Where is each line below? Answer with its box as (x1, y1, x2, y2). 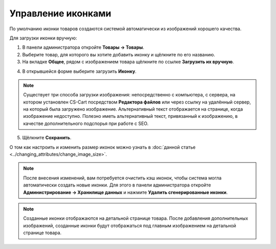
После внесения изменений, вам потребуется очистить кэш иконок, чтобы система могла (23, 175, 222, 181)
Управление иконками (9, 8, 112, 19)
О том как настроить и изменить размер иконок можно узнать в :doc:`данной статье (9, 144, 196, 150)
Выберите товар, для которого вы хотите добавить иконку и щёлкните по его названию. (22, 51, 216, 57)
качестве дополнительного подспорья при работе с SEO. (23, 120, 149, 127)
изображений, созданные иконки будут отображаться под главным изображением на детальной (23, 222, 236, 229)
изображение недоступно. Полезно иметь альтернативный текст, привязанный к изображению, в (23, 113, 238, 119)
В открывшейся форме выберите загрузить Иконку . (22, 68, 136, 74)
